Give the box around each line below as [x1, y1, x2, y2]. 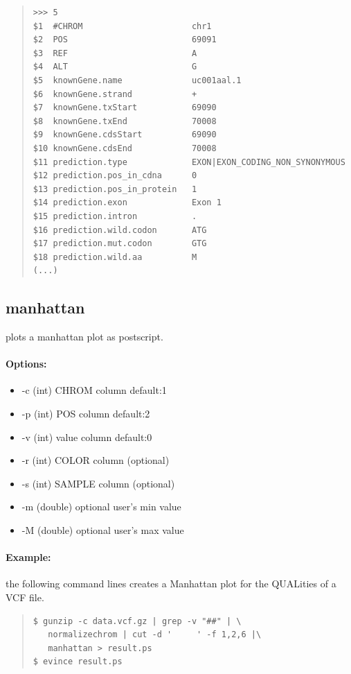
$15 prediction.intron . [33, 211, 197, 221]
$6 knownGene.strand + [33, 89, 197, 99]
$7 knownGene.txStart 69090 [33, 103, 217, 113]
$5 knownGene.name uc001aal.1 [33, 75, 242, 85]
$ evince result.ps [33, 657, 123, 667]
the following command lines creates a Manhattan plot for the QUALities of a [6, 576, 336, 591]
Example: [6, 550, 51, 564]
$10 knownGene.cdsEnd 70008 [33, 143, 217, 153]
